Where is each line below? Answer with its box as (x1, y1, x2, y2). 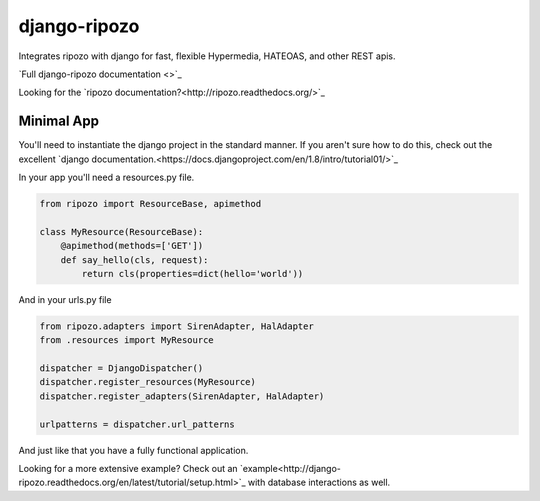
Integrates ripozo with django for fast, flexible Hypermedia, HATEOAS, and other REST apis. (18, 50, 396, 62)
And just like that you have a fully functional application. (18, 444, 249, 456)
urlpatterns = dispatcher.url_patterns (39, 418, 235, 430)
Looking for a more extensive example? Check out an (18, 463, 239, 475)
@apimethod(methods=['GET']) (60, 240, 204, 252)
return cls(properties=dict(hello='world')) (81, 268, 304, 279)
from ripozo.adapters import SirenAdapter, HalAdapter (39, 320, 314, 332)
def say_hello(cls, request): (60, 254, 209, 265)
